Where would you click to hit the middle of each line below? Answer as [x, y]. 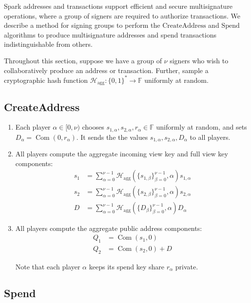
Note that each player [48, 266]
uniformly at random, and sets [202, 127]
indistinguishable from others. [48, 44]
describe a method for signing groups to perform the [82, 25]
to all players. [210, 137]
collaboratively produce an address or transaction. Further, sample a [106, 70]
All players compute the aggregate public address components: [109, 228]
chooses [93, 127]
